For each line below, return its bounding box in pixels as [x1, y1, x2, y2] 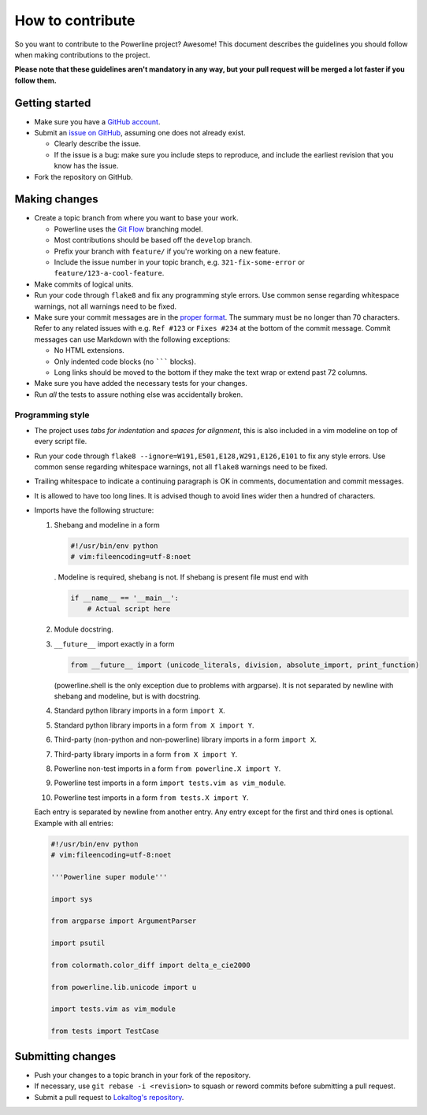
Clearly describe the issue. [54, 139, 141, 149]
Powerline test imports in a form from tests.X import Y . [54, 792, 249, 802]
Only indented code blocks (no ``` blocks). [54, 357, 196, 366]
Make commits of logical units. [34, 280, 134, 289]
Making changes [14, 193, 98, 206]
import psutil [50, 939, 106, 948]
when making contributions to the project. [14, 50, 150, 59]
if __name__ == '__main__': [70, 593, 179, 602]
